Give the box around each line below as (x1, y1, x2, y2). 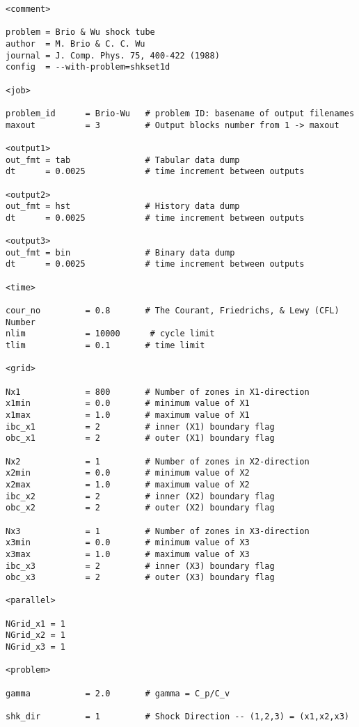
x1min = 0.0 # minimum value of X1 (6, 398, 250, 409)
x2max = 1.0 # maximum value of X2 (6, 479, 250, 490)
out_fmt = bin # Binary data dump (6, 247, 235, 258)
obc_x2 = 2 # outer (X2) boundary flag (6, 503, 275, 513)
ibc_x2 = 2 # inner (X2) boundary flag (6, 491, 275, 501)
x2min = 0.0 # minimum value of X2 (6, 468, 250, 478)
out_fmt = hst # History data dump (6, 201, 240, 212)
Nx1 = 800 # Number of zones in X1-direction (6, 386, 310, 397)
